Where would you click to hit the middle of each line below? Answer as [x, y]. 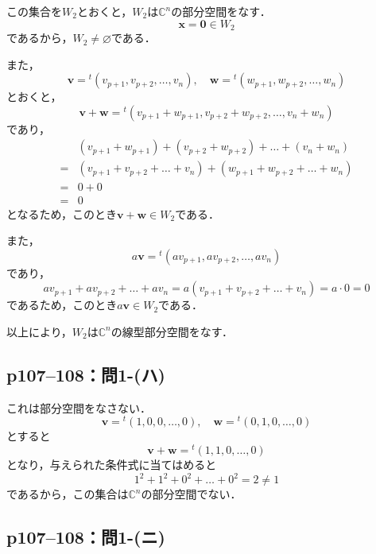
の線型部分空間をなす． [172, 331]
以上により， [39, 331]
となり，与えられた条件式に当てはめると [112, 465]
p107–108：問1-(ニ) [86, 537]
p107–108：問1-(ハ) [86, 374]
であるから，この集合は [68, 494]
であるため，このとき [62, 305]
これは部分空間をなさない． [79, 407]
